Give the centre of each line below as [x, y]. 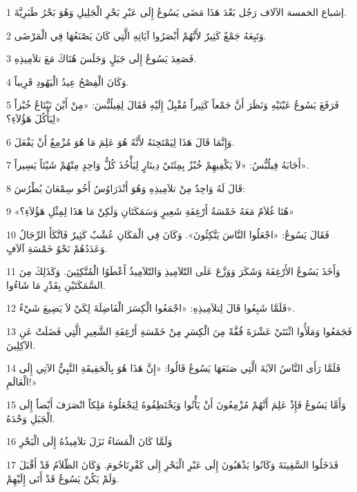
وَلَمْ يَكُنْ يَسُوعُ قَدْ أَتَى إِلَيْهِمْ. [63, 478]
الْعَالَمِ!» [22, 381]
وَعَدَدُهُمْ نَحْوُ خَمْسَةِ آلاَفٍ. [57, 248]
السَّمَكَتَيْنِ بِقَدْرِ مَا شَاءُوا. [56, 284]
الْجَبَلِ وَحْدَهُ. [31, 418]
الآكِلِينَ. [21, 344]
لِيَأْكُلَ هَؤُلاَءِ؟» [34, 118]
